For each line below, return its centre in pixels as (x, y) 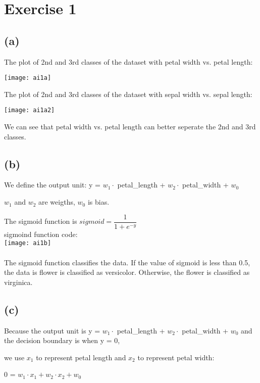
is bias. (98, 202)
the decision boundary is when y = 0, (62, 340)
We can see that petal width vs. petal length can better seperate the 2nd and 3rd (130, 127)
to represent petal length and (81, 357)
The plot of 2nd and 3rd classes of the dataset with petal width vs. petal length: (128, 61)
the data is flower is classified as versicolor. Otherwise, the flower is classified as (127, 272)
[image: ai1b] (28, 243)
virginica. (18, 282)
